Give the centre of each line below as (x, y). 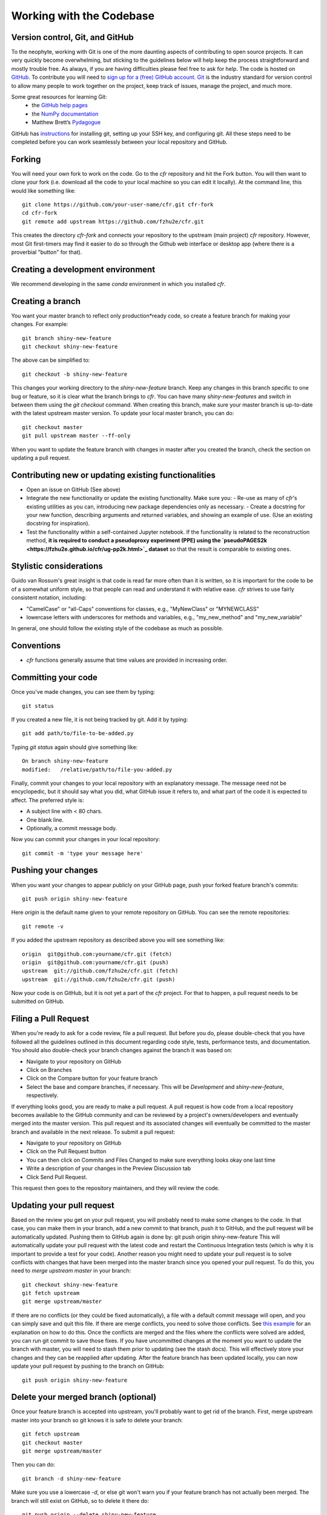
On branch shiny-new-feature (65, 761)
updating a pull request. (41, 458)
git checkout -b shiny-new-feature (75, 374)
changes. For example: (40, 324)
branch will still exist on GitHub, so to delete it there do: (80, 1500)
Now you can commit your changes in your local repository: (86, 839)
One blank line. (45, 820)
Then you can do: (33, 1465)
